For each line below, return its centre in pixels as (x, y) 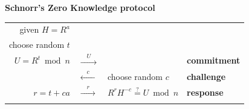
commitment (214, 60)
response (205, 92)
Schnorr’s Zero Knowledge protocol (80, 7)
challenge (206, 77)
